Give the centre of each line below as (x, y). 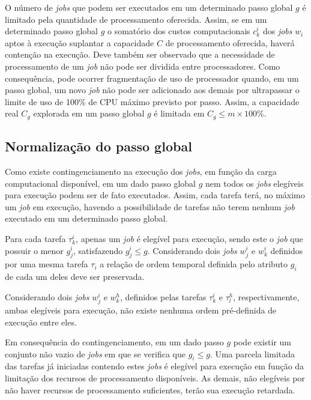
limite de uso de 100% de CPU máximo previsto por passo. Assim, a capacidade (152, 101)
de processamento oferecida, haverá (230, 42)
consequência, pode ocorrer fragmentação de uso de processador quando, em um (152, 78)
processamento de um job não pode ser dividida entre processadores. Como (143, 66)
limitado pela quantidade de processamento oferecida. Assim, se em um (136, 19)
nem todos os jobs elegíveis (254, 183)
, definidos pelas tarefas (163, 296)
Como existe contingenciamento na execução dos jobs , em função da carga (141, 171)
